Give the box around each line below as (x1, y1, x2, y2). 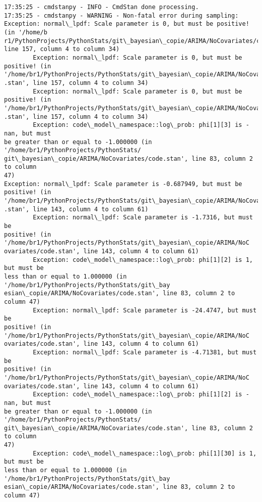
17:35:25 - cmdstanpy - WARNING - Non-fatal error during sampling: (4, 12, 239, 19)
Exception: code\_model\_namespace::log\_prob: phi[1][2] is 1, (33, 256, 253, 263)
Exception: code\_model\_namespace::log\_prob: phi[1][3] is (33, 121, 242, 129)
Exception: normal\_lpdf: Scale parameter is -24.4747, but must (33, 306, 257, 314)
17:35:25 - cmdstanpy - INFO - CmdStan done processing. (4, 4, 199, 11)
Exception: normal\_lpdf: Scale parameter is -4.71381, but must (33, 348, 257, 356)
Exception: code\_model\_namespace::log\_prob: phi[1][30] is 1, (33, 449, 257, 457)
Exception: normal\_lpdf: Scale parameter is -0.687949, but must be (4, 180, 242, 188)
